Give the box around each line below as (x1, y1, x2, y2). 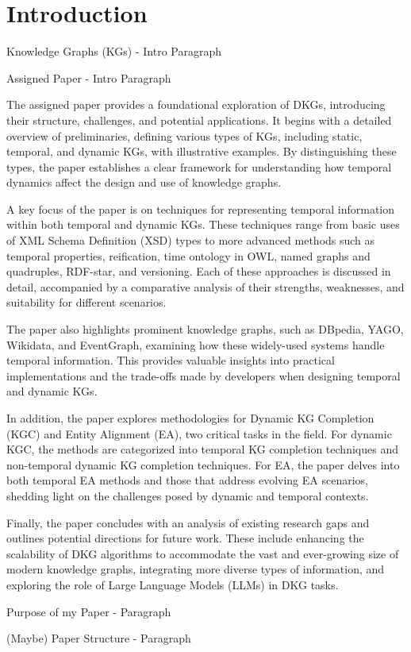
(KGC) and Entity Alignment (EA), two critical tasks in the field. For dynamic (6, 425, 392, 442)
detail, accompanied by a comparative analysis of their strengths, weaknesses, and (6, 278, 405, 295)
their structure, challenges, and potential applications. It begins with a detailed (6, 111, 392, 128)
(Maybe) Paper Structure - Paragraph (6, 630, 191, 646)
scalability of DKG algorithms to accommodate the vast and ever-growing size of (6, 545, 399, 561)
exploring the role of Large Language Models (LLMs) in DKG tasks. (6, 576, 339, 592)
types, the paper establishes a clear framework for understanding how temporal (6, 158, 392, 175)
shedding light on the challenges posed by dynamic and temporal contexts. (6, 487, 369, 503)
